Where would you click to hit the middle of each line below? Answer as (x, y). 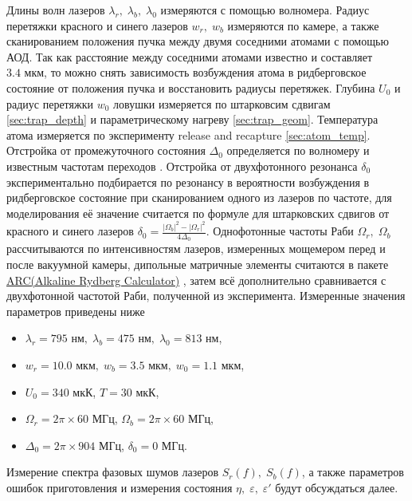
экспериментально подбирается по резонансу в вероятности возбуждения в (188, 181)
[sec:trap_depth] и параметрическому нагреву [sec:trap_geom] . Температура (192, 119)
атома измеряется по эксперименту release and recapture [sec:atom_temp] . (188, 134)
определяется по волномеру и (298, 150)
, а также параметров (353, 472)
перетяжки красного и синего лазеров (97, 25)
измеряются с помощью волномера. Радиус (265, 10)
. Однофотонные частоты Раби (280, 231)
